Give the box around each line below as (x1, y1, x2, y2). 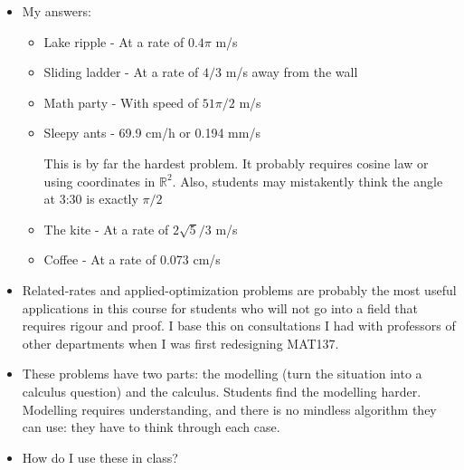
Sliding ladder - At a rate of (43, 62, 199, 82)
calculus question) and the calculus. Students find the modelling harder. (22, 381, 421, 400)
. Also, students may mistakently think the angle (172, 171, 443, 190)
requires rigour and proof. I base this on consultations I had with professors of (22, 316, 456, 335)
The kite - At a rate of (43, 219, 169, 238)
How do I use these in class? (22, 447, 178, 466)
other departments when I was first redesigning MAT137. (22, 333, 339, 352)
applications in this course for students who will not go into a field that (22, 298, 419, 317)
